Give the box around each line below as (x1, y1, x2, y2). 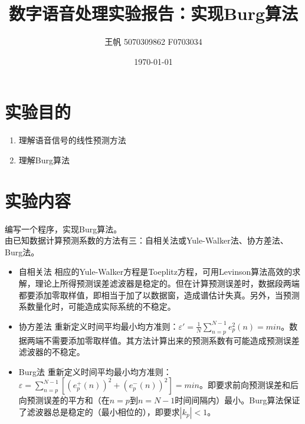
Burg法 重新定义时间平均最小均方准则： (18, 365, 172, 377)
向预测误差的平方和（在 (18, 394, 110, 406)
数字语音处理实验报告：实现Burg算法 (8, 1, 299, 25)
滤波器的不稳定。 (18, 346, 85, 358)
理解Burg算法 (18, 153, 70, 166)
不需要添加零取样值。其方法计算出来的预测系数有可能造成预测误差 (43, 334, 300, 346)
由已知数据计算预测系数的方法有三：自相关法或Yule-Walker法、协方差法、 (5, 234, 288, 246)
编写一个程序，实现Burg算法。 (5, 222, 122, 235)
